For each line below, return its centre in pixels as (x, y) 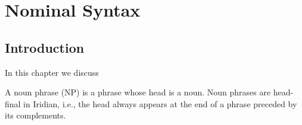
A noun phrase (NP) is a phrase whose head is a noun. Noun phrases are (138, 92)
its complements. (35, 115)
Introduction (45, 47)
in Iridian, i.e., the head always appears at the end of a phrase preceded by (160, 103)
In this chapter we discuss (52, 72)
